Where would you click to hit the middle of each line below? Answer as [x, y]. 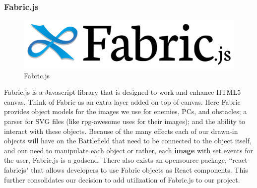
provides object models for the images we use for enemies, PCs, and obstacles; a [126, 111]
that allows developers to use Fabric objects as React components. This [139, 170]
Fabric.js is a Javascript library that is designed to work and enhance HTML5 [123, 92]
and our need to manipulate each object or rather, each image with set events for [128, 150]
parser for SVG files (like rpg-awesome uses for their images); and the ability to [125, 121]
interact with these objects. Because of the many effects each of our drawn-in [121, 131]
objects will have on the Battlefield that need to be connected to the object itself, [128, 141]
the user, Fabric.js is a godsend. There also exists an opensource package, [115, 160]
